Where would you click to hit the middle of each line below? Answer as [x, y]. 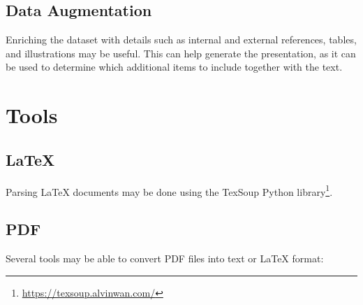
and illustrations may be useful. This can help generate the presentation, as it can [181, 53]
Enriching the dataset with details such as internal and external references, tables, [181, 40]
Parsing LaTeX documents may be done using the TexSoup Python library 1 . [169, 190]
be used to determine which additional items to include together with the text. [174, 67]
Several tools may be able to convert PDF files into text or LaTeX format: [165, 258]
